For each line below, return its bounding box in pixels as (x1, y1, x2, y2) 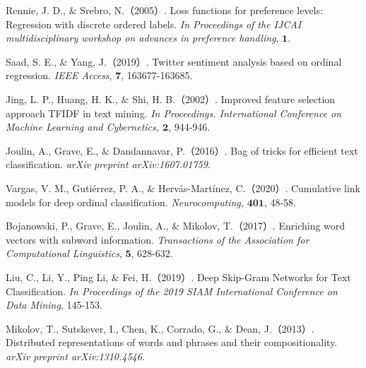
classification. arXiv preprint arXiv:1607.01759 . (6, 157, 211, 172)
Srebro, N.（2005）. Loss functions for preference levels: (80, 3, 323, 17)
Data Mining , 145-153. (6, 297, 102, 312)
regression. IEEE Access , (6, 68, 112, 83)
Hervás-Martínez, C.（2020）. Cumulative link (158, 180, 360, 195)
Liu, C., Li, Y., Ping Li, (6, 269, 109, 284)
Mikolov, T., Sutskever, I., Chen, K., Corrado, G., (6, 321, 222, 336)
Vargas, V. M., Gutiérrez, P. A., (6, 180, 144, 195)
